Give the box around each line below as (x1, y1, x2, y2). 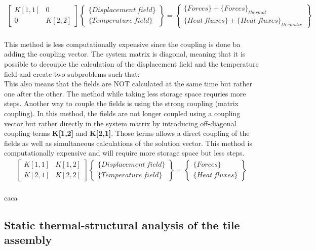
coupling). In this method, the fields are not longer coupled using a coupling (4, 108, 241, 118)
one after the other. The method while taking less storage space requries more (4, 88, 246, 98)
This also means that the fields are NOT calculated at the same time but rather (4, 78, 253, 89)
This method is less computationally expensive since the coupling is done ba (4, 38, 241, 49)
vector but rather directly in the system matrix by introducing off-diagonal (4, 118, 236, 128)
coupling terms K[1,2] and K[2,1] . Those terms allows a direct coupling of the (4, 128, 250, 138)
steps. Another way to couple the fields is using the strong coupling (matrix (4, 98, 239, 109)
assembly (4, 231, 52, 247)
